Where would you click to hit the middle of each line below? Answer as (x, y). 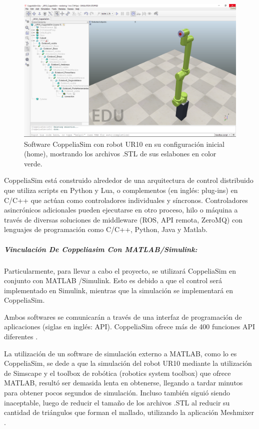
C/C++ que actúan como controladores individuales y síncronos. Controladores (126, 200)
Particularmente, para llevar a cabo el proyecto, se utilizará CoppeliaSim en (120, 270)
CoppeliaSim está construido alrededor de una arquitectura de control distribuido (129, 180)
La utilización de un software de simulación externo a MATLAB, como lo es (120, 353)
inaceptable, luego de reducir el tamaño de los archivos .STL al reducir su (117, 402)
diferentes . (21, 337)
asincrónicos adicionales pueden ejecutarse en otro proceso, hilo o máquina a (121, 210)
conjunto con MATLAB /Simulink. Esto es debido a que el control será (113, 280)
